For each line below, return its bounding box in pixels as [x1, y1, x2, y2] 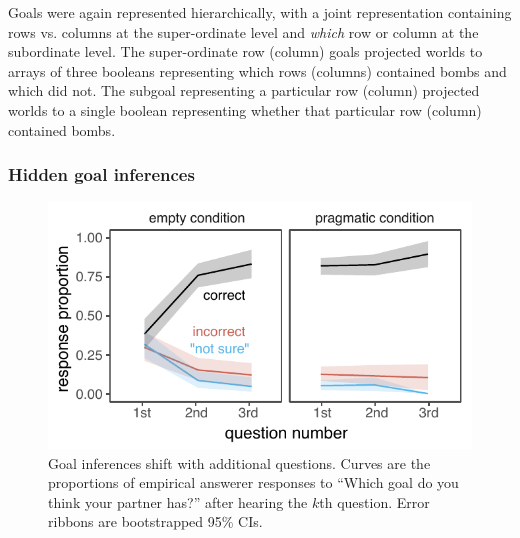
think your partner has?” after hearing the [48, 491, 308, 512]
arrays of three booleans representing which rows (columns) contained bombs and [8, 60, 507, 81]
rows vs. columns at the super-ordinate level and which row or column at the [8, 21, 479, 42]
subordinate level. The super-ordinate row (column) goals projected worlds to [8, 41, 483, 62]
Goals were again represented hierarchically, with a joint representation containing [8, 2, 512, 22]
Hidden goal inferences [8, 162, 195, 187]
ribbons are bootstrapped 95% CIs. [48, 511, 263, 532]
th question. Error [319, 491, 430, 512]
